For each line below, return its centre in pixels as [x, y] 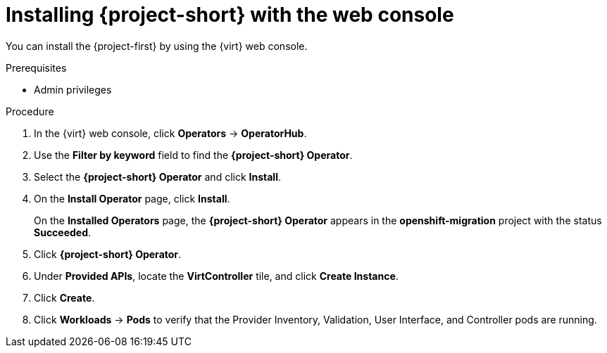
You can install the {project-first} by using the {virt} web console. [157, 46]
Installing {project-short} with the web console [230, 15]
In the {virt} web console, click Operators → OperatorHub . [170, 133]
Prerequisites [36, 68]
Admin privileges [73, 89]
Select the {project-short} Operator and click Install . [157, 176]
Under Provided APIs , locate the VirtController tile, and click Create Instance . [216, 276]
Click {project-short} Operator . [108, 254]
